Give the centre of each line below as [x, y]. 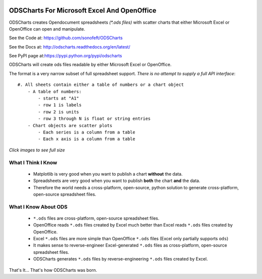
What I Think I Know [33, 163]
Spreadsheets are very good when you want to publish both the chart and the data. [117, 181]
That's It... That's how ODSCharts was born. [53, 270]
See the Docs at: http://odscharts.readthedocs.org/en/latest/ [70, 47]
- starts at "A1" [59, 98]
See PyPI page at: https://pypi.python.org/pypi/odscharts [65, 56]
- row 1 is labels [60, 105]
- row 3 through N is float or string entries [94, 119]
